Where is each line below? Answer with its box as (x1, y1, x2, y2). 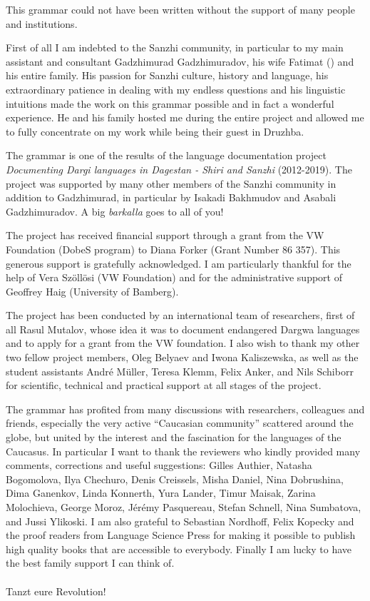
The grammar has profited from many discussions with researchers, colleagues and (6, 401, 365, 416)
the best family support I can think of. (6, 555, 175, 570)
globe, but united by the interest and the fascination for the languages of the (6, 430, 341, 445)
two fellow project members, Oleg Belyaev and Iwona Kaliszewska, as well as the (6, 350, 359, 365)
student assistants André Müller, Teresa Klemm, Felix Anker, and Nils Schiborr (6, 363, 354, 378)
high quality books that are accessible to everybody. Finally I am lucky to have (6, 541, 352, 556)
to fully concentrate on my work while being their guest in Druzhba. (6, 123, 304, 138)
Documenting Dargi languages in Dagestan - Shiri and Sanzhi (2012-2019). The (6, 161, 352, 176)
